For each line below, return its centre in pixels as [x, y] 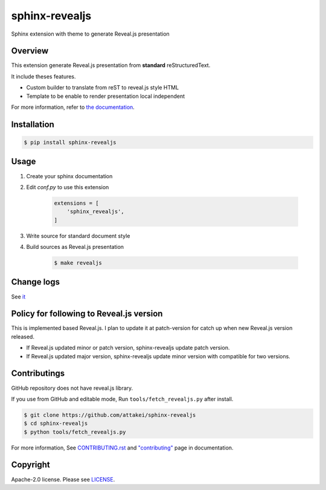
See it [18, 297]
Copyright [31, 465]
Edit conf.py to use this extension [68, 187]
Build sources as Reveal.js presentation [75, 247]
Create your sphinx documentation [69, 176]
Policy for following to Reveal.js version [87, 314]
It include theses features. [43, 76]
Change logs [36, 282]
